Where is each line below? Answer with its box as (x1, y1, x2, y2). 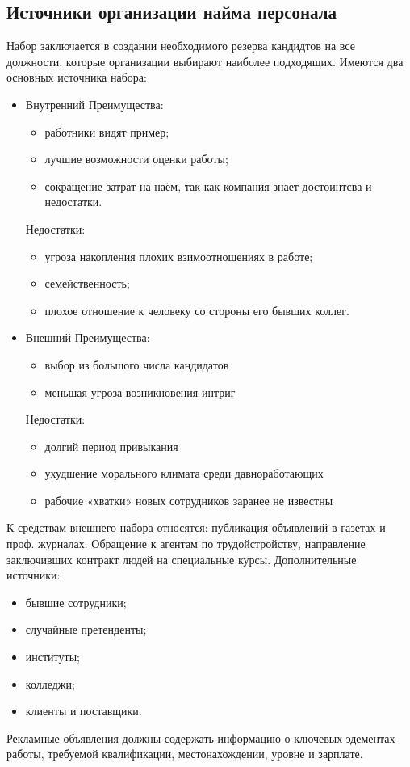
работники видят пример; (44, 123, 169, 140)
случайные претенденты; (25, 621, 147, 638)
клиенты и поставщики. (25, 702, 142, 719)
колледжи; (25, 675, 75, 692)
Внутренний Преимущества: (25, 95, 164, 112)
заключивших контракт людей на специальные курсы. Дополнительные (6, 550, 357, 567)
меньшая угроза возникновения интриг (44, 383, 236, 400)
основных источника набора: (6, 69, 147, 86)
